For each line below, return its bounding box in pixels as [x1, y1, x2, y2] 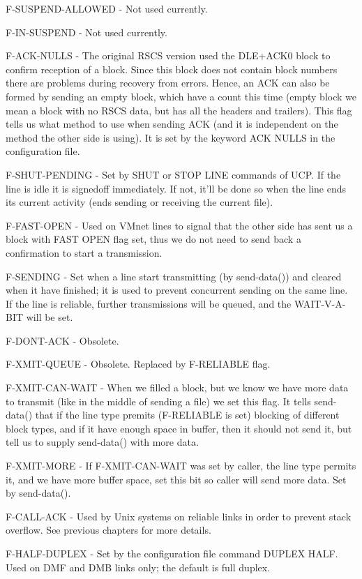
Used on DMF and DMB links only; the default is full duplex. [6, 559, 271, 574]
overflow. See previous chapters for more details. [6, 522, 211, 537]
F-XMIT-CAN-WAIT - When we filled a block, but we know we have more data [6, 380, 349, 395]
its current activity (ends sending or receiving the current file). [6, 195, 273, 209]
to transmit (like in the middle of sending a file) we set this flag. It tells [6, 393, 311, 408]
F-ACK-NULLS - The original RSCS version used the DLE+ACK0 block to [6, 48, 331, 63]
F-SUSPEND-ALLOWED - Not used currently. [6, 1, 208, 15]
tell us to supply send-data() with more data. [6, 435, 199, 449]
